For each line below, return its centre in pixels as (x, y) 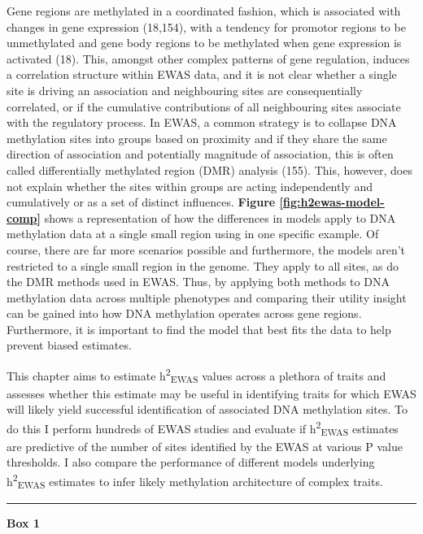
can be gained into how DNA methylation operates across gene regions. (184, 313)
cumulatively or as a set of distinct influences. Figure (141, 202)
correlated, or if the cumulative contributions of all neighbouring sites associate (204, 106)
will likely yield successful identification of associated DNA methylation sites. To (207, 409)
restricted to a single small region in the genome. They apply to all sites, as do (203, 265)
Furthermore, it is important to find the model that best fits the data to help (199, 329)
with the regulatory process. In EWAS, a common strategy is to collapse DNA (202, 122)
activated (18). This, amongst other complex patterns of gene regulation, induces (208, 58)
